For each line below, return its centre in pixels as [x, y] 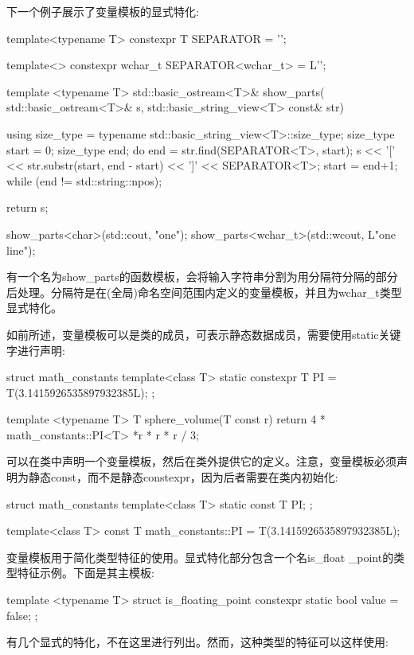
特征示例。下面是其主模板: [86, 573]
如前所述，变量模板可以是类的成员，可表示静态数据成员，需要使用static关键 [204, 334]
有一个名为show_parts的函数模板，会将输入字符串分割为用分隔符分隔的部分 [202, 277]
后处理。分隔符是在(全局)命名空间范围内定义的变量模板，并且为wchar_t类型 [204, 292]
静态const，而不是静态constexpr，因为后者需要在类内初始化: [183, 477]
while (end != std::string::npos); [84, 180]
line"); [21, 250]
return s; [27, 207]
